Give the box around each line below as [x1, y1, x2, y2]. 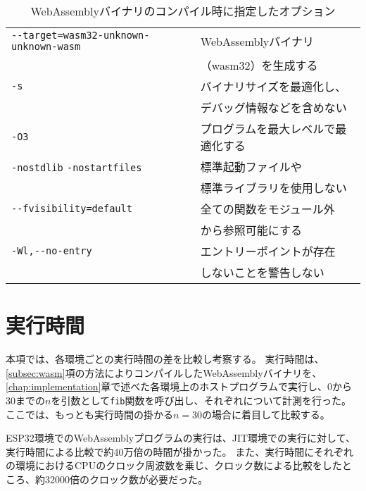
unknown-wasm [11, 41, 81, 52]
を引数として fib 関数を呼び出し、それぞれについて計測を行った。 [51, 392, 352, 407]
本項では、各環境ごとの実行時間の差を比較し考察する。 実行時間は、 [6, 352, 324, 366]
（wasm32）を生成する [200, 57, 318, 73]
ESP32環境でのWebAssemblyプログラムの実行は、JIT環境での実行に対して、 [6, 430, 355, 445]
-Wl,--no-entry [11, 245, 92, 256]
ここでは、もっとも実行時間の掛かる [6, 406, 173, 421]
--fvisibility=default [11, 203, 132, 214]
